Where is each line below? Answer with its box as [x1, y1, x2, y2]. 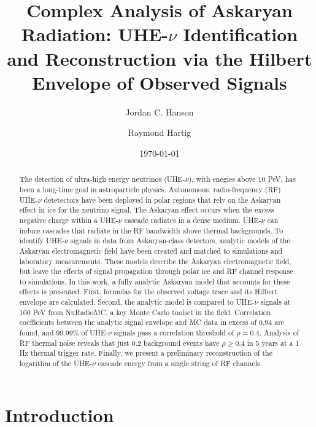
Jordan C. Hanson [125, 105, 194, 118]
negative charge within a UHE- [19, 214, 118, 225]
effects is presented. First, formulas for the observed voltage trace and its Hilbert [19, 286, 278, 297]
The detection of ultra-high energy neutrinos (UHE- [19, 174, 185, 184]
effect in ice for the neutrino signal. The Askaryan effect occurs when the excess [19, 205, 274, 215]
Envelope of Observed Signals [32, 69, 287, 95]
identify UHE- [19, 235, 64, 246]
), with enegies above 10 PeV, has [188, 174, 296, 184]
